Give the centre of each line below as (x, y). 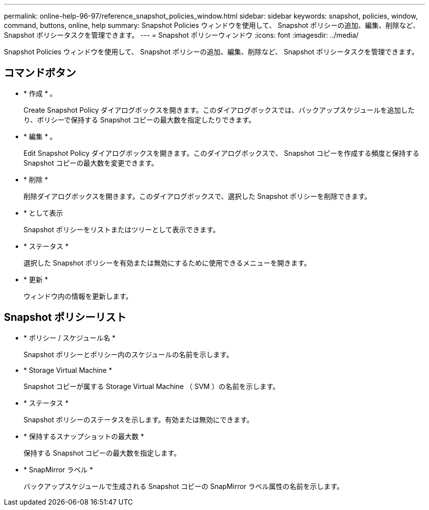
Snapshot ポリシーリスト (65, 317)
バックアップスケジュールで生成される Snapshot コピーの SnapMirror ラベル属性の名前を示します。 (184, 486)
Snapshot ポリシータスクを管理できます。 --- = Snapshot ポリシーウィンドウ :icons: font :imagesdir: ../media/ (181, 35)
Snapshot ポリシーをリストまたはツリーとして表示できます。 (122, 229)
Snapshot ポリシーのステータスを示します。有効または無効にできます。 (139, 419)
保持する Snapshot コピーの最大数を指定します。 (102, 453)
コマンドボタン (40, 73)
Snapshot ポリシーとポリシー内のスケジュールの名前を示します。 (128, 354)
